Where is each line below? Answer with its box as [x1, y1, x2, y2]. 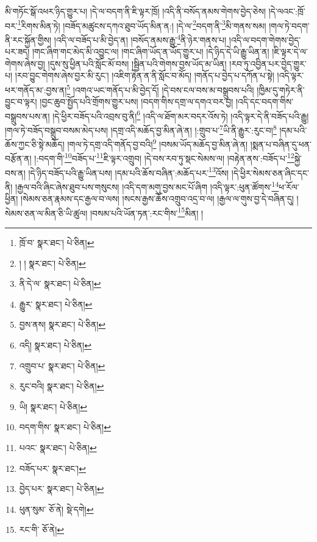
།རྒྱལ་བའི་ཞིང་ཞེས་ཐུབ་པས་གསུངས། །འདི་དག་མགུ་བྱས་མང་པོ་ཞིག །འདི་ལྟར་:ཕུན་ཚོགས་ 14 [15, 178, 279, 193]
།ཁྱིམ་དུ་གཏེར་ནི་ [257, 83, 305, 96]
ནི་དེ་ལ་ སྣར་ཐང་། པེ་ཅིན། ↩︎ [19, 277, 101, 290]
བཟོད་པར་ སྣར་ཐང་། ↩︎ [19, 461, 86, 474]
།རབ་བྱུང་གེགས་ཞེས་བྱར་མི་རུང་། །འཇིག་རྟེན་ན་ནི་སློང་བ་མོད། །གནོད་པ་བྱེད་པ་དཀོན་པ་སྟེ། [15, 69, 274, 82]
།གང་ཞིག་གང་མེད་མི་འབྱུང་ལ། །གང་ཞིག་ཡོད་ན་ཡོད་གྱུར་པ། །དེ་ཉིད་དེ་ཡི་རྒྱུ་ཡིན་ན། [32, 45, 269, 58]
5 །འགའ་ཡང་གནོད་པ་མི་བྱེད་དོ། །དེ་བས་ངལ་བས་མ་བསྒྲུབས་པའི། [66, 81, 254, 96]
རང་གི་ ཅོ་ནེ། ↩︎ [19, 523, 65, 536]
